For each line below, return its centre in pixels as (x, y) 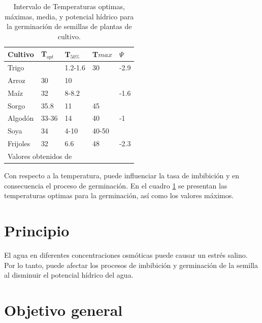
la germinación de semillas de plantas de (69, 26)
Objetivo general (63, 309)
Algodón (21, 118)
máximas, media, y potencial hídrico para (69, 16)
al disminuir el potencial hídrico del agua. (69, 275)
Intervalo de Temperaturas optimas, (69, 6)
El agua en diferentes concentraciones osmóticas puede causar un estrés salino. (126, 254)
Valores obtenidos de (40, 156)
